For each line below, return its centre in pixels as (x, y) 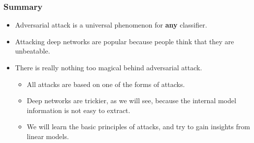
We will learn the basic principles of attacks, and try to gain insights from (138, 127)
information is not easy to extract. (79, 110)
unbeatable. (32, 51)
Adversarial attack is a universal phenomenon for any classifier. (111, 25)
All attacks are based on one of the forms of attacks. (106, 84)
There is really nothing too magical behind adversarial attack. (109, 67)
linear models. (48, 136)
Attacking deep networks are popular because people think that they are (125, 41)
